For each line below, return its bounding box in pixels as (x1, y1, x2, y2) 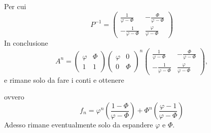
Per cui (4, 1, 26, 11)
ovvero (4, 91, 24, 102)
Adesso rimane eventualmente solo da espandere (4, 119, 153, 129)
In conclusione (4, 38, 48, 48)
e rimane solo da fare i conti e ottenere (4, 74, 124, 85)
